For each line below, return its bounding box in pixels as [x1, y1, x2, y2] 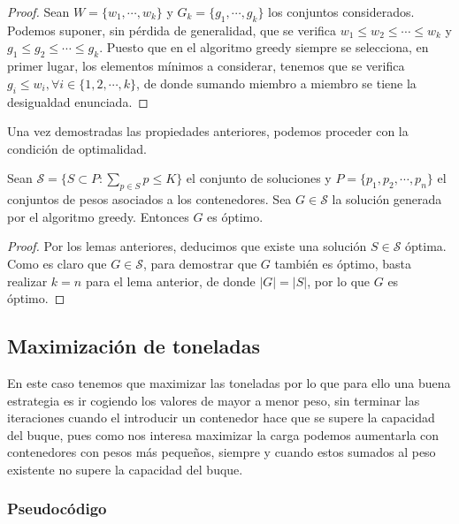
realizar [7, 271, 48, 290]
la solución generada [332, 190, 442, 209]
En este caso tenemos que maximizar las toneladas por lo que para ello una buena [7, 373, 451, 391]
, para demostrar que [143, 254, 257, 272]
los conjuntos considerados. [268, 3, 415, 20]
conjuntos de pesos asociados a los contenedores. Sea [7, 190, 292, 209]
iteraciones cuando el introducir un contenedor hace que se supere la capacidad [7, 408, 435, 427]
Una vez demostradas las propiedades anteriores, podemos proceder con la [7, 122, 409, 140]
